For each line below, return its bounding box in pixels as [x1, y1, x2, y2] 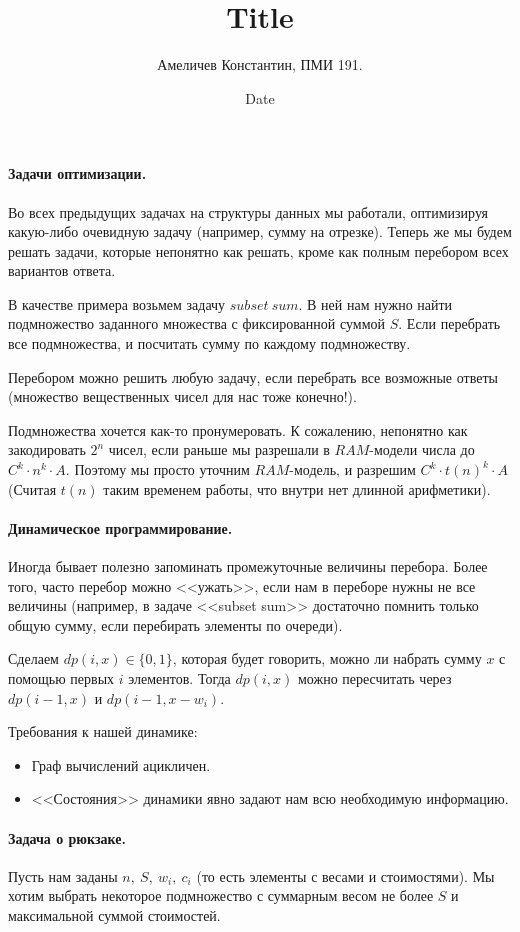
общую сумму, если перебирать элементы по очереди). [8, 614, 343, 635]
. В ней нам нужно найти [298, 293, 453, 314]
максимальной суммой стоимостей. [8, 904, 221, 925]
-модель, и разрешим [289, 459, 416, 480]
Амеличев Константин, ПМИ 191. [157, 54, 363, 75]
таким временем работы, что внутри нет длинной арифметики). [103, 478, 491, 499]
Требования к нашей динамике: [8, 721, 198, 742]
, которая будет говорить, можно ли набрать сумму [172, 648, 482, 669]
